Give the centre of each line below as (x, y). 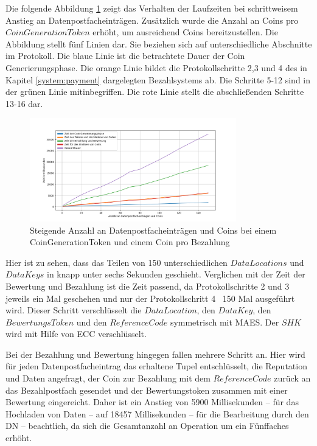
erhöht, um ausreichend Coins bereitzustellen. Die (185, 32)
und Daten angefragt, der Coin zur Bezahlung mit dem (108, 378)
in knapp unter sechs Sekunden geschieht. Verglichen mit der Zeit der (176, 274)
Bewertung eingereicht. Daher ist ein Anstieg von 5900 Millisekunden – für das (152, 402)
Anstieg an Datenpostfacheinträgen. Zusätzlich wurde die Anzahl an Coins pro (152, 20)
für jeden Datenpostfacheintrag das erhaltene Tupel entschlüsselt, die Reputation (156, 366)
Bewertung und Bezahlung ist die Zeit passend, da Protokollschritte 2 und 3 (148, 286)
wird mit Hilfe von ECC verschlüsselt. (76, 334)
